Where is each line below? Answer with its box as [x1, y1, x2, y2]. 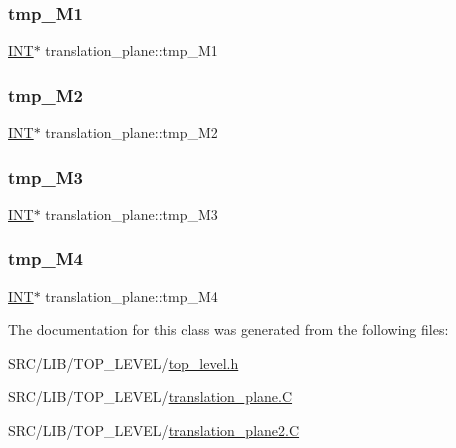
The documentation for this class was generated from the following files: [8, 319, 449, 340]
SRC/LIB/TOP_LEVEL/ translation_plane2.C [8, 420, 300, 441]
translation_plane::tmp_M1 [45, 40, 218, 61]
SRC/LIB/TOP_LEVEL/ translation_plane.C [8, 386, 293, 407]
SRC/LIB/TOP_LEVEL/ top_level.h [8, 352, 239, 373]
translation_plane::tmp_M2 [45, 122, 218, 143]
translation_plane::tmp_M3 [45, 203, 218, 224]
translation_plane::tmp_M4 [45, 285, 218, 306]
